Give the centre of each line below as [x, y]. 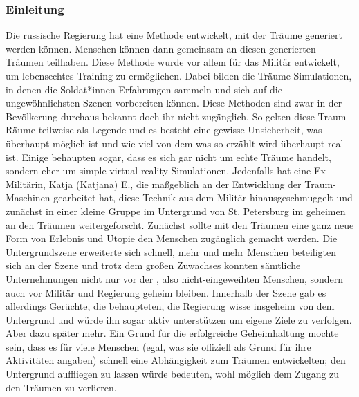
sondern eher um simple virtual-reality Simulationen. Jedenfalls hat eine [158, 170]
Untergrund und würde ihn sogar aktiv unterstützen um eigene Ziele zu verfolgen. [179, 319]
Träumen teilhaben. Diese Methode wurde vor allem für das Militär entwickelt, [173, 62]
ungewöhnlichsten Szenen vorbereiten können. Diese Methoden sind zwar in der [174, 103]
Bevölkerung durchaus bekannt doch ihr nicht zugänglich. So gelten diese [160, 116]
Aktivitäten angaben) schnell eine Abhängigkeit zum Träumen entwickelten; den [176, 360]
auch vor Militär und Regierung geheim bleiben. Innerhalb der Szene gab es [166, 292]
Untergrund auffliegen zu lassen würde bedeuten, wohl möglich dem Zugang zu [173, 374]
